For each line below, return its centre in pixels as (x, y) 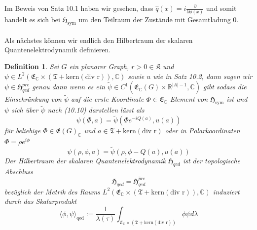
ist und (237, 99)
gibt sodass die (225, 87)
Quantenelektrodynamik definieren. (58, 50)
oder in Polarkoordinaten (202, 131)
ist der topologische (212, 160)
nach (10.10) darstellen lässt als (96, 110)
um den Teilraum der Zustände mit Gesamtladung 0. (159, 19)
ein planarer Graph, (99, 66)
